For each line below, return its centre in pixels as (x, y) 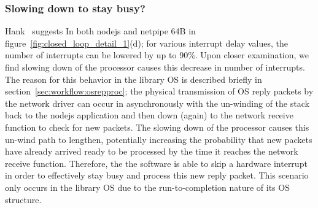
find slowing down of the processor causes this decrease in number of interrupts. (155, 67)
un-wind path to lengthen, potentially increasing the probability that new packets (159, 139)
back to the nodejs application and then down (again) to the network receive (149, 115)
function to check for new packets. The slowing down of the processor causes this (157, 127)
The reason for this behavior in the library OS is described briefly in (134, 79)
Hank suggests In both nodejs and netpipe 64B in (100, 31)
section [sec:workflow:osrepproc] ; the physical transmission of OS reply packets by (159, 91)
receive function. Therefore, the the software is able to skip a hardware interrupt (156, 163)
